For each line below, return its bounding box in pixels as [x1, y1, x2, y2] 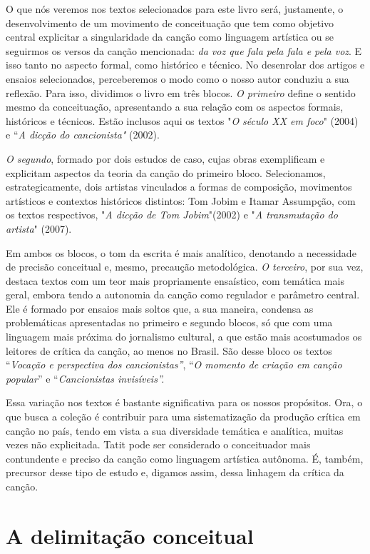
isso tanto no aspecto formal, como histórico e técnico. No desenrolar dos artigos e [6, 57, 365, 72]
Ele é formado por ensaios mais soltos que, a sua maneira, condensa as [6, 301, 314, 316]
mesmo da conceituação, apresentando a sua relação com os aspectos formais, [6, 99, 344, 114]
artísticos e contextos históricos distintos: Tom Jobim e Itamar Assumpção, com [6, 193, 356, 208]
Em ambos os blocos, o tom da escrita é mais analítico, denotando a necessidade [6, 245, 356, 260]
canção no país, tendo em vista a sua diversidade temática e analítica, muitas [6, 423, 344, 438]
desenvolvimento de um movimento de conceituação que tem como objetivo [6, 15, 334, 30]
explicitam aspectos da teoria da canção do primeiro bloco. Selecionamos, [6, 165, 326, 180]
